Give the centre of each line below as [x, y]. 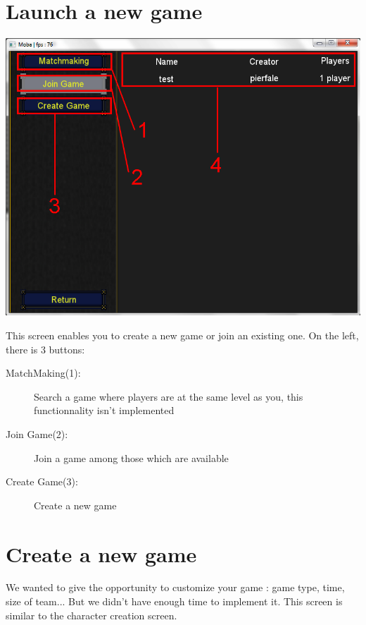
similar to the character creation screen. [91, 615]
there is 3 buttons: [45, 349]
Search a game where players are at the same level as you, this [169, 396]
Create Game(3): [42, 481]
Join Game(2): [37, 433]
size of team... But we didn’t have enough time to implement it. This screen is [174, 601]
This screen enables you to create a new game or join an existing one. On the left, [182, 335]
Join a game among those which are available [131, 457]
